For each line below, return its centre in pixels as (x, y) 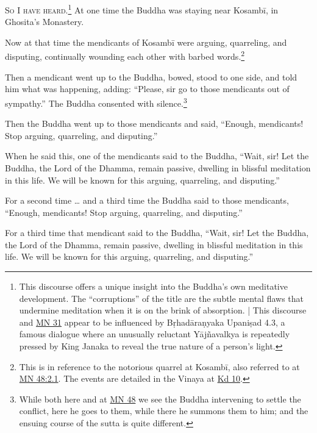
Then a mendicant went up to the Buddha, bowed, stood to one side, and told (151, 77)
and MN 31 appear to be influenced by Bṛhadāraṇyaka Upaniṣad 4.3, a (152, 322)
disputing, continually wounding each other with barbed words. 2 (125, 55)
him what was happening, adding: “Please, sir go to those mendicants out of (147, 89)
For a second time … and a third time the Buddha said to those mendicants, (147, 200)
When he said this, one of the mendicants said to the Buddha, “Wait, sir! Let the (157, 156)
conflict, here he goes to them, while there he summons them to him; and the (164, 411)
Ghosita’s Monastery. (45, 22)
